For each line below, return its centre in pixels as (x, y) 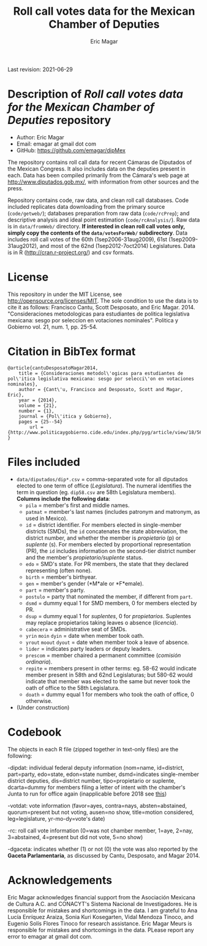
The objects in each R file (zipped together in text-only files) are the (93, 749)
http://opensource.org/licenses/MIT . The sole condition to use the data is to (103, 300)
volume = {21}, (38, 405)
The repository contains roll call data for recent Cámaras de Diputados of (100, 162)
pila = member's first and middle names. (77, 505)
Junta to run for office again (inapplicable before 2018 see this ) (87, 794)
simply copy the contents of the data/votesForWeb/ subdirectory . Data (98, 233)
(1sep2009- (183, 239)
